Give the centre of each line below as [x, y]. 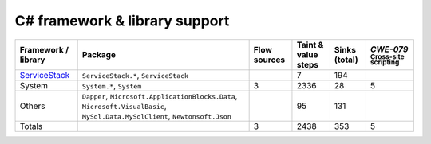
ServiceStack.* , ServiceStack [135, 75]
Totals [31, 126]
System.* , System [112, 85]
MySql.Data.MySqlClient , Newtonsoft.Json [156, 115]
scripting [385, 62]
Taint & [310, 45]
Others [32, 106]
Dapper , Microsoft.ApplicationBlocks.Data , [160, 95]
